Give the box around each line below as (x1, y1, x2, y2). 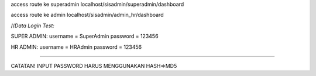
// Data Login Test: (11, 22, 55, 29)
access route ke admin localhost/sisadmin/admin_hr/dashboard (11, 12, 164, 19)
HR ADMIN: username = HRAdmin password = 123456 (11, 44, 142, 50)
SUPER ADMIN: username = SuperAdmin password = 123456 (11, 32, 159, 40)
